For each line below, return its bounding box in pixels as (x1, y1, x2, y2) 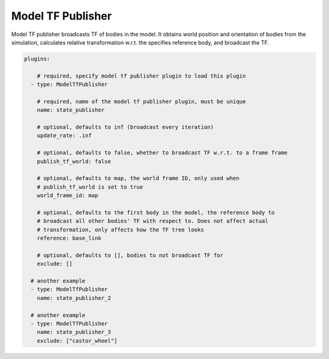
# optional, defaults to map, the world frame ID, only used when (37, 175, 240, 182)
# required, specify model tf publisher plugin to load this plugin (37, 72, 246, 79)
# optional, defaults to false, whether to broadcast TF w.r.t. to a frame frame (37, 150, 288, 156)
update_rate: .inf (37, 132, 92, 139)
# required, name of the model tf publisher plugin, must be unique (37, 98, 246, 105)
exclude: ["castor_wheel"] (37, 337, 118, 344)
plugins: (24, 55, 51, 62)
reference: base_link (37, 235, 102, 242)
